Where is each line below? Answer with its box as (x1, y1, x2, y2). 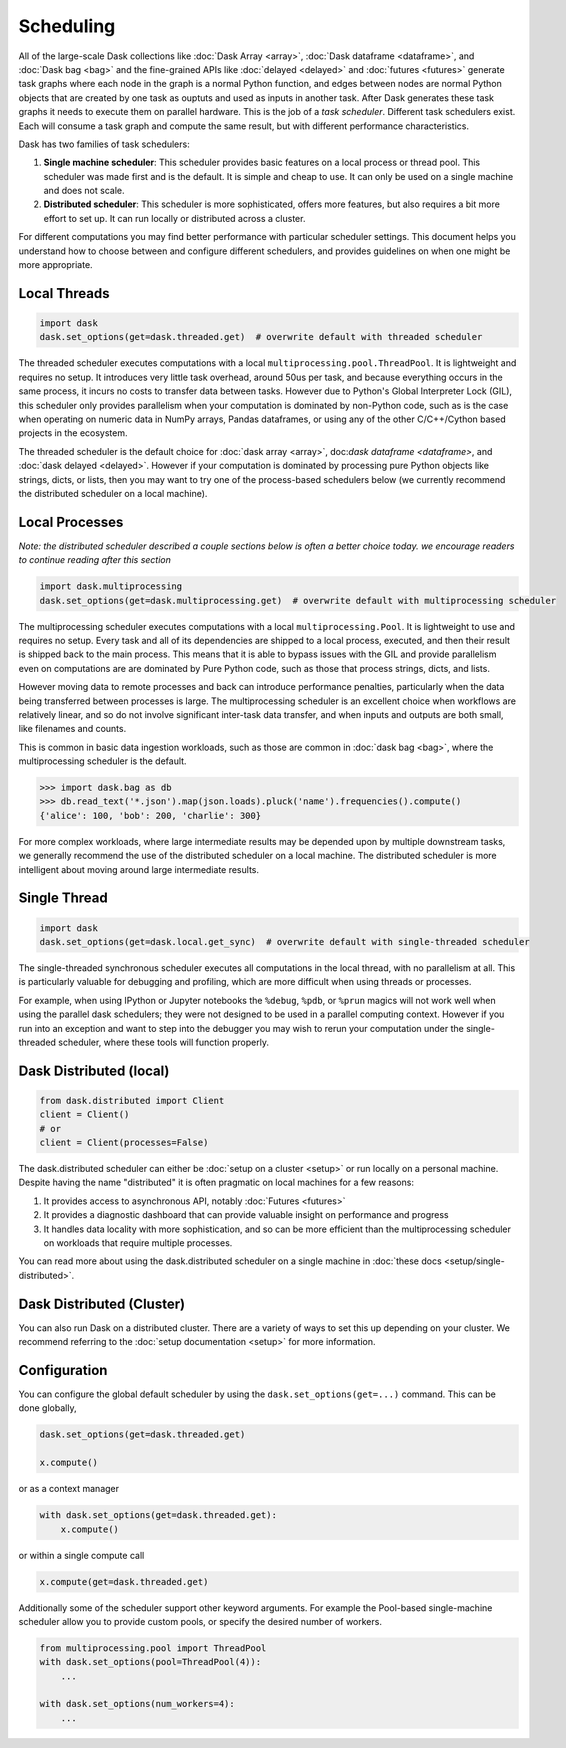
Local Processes (18, 513, 124, 530)
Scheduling (18, 15, 116, 37)
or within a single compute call (18, 1549, 145, 1561)
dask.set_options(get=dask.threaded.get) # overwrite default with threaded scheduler (39, 331, 483, 343)
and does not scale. (43, 185, 125, 197)
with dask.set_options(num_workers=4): (39, 1698, 235, 1710)
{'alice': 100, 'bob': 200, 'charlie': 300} (39, 810, 262, 821)
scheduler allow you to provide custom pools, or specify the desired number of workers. (18, 1615, 382, 1627)
